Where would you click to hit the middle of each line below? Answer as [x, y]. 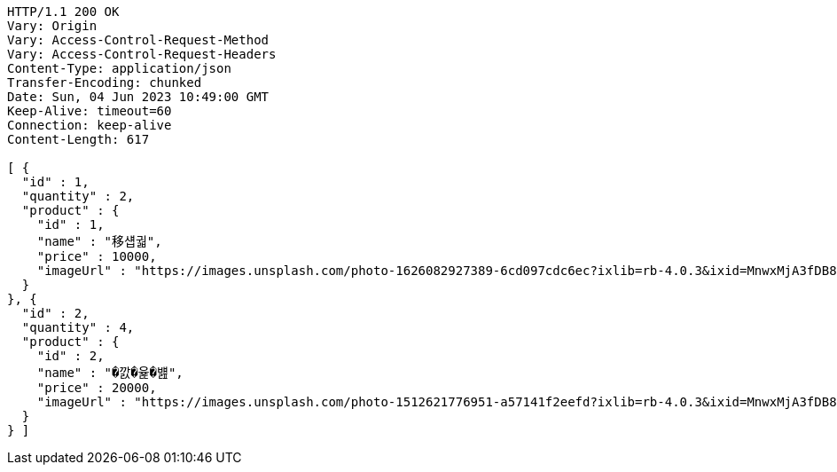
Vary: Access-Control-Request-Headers [142, 54]
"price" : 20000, [97, 388]
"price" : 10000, [97, 256]
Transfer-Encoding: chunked [105, 83]
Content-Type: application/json [119, 68]
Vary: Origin [52, 26]
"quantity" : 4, [78, 327]
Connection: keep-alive [90, 125]
